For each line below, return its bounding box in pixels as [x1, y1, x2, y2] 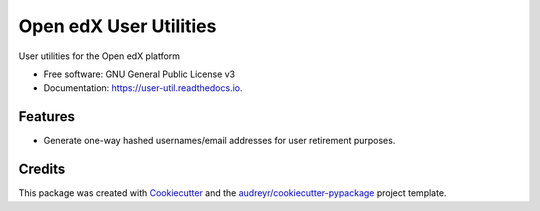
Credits [18, 161, 66, 178]
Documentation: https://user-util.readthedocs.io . [43, 82, 243, 94]
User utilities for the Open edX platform [18, 50, 180, 62]
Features [18, 108, 75, 125]
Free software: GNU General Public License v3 [43, 68, 236, 80]
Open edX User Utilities [18, 15, 217, 37]
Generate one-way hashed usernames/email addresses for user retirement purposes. [43, 135, 396, 147]
